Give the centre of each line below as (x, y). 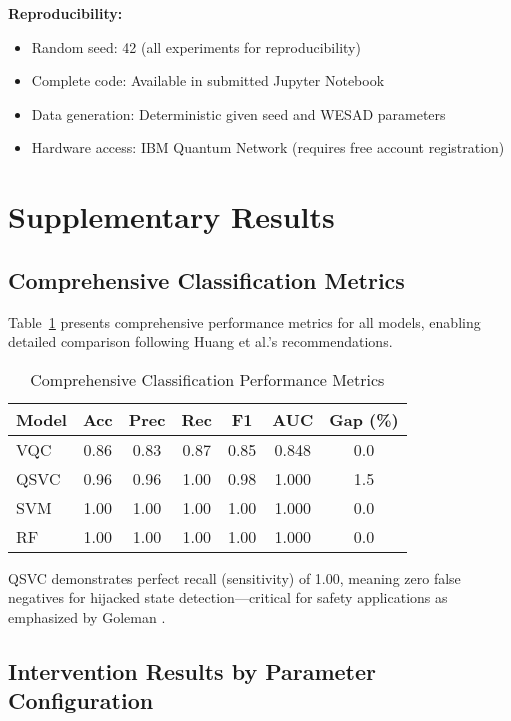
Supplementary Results (171, 216)
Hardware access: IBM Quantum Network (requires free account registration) (268, 147)
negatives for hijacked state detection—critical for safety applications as (228, 597)
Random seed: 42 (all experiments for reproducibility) (196, 46)
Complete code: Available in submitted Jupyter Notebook (208, 80)
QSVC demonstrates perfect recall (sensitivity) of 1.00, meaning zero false (234, 577)
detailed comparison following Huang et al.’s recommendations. (200, 341)
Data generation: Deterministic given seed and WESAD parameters (238, 113)
